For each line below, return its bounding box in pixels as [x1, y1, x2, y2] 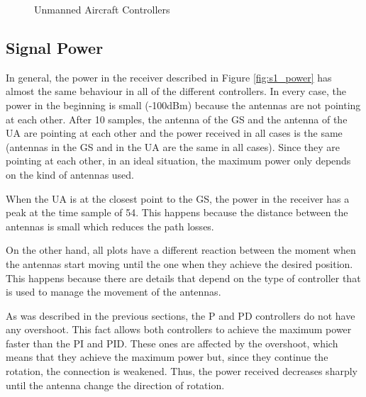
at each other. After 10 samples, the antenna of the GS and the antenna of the [6, 111, 348, 126]
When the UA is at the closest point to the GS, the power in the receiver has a [6, 191, 350, 206]
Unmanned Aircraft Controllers [34, 2, 170, 16]
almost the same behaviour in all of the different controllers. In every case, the [6, 84, 346, 99]
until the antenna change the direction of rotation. [6, 377, 225, 392]
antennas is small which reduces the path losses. [6, 218, 214, 233]
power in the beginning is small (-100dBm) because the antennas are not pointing [6, 97, 361, 112]
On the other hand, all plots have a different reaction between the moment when [6, 242, 356, 257]
